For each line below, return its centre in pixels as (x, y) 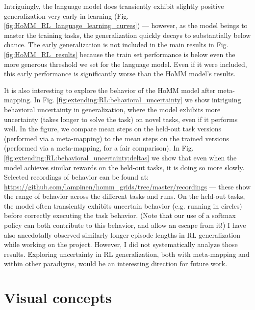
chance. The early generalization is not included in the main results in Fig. (116, 45)
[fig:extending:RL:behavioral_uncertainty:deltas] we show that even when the (120, 157)
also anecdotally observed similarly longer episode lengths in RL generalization (122, 234)
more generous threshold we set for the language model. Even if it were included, (126, 64)
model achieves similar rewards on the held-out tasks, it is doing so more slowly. (124, 167)
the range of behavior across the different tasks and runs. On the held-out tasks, (125, 196)
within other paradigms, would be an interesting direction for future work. (116, 263)
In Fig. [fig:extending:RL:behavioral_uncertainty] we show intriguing (138, 100)
